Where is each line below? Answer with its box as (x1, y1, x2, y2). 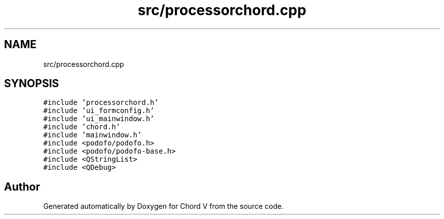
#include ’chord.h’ (43, 123, 121, 131)
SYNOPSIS (4, 77, 59, 90)
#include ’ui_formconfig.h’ (43, 106, 155, 115)
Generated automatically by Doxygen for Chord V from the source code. (43, 202, 284, 211)
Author (4, 180, 40, 193)
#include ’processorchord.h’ (43, 98, 159, 107)
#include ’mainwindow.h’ (43, 131, 142, 139)
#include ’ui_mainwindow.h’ (43, 115, 155, 123)
